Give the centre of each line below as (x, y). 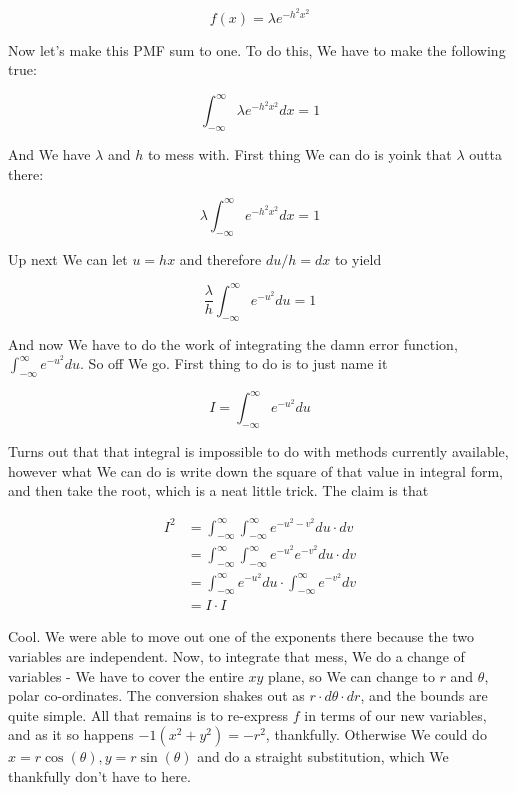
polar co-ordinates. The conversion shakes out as (156, 695)
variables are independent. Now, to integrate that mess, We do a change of (236, 655)
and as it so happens (71, 734)
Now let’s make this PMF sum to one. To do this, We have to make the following (257, 49)
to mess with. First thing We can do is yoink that (299, 154)
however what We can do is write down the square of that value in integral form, (255, 470)
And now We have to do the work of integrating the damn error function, (233, 343)
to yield (358, 258)
